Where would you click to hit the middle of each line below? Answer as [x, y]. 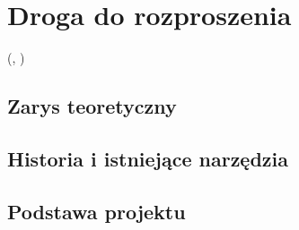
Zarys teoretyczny [92, 106]
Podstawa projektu [97, 211]
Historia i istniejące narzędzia [148, 158]
